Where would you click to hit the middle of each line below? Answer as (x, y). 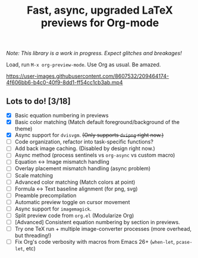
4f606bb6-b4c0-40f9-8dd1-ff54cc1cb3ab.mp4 (65, 82)
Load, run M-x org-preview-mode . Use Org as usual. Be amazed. (84, 65)
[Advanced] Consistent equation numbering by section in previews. (97, 222)
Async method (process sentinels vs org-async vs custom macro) (95, 155)
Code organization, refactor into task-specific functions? (84, 142)
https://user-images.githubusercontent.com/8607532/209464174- (88, 76)
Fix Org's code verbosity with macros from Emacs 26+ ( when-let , (95, 242)
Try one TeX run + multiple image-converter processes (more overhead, (103, 229)
